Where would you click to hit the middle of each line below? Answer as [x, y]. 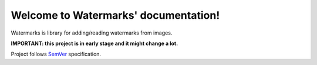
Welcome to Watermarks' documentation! [115, 15]
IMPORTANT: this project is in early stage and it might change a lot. [95, 43]
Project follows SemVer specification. [56, 54]
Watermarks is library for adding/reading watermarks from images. [92, 33]
